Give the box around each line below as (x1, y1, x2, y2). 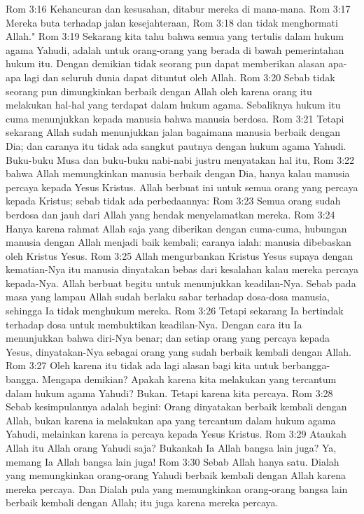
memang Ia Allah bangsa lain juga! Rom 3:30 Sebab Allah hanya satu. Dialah (6, 454, 339, 468)
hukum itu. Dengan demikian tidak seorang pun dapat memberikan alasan (6, 56, 325, 71)
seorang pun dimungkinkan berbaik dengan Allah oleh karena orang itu (6, 83, 312, 98)
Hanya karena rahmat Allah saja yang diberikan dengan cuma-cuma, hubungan (6, 221, 347, 235)
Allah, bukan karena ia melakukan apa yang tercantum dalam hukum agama (6, 412, 336, 427)
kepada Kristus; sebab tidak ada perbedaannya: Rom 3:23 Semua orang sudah (6, 193, 341, 208)
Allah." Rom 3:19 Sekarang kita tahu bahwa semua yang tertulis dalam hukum (6, 29, 344, 43)
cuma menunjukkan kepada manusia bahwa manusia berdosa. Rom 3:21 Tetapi (6, 111, 344, 125)
